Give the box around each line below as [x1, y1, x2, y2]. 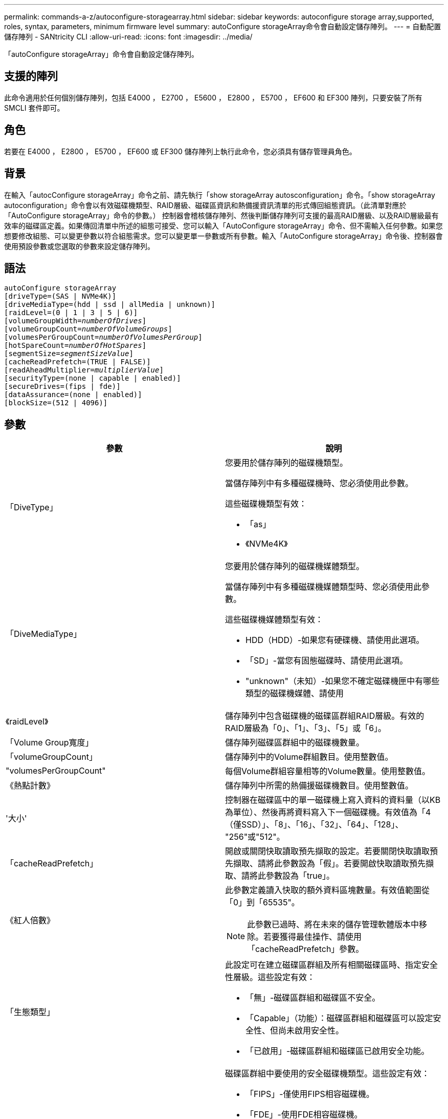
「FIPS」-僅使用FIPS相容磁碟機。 [245, 1089, 374, 1100]
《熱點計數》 [6, 780, 55, 791]
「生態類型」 [6, 1007, 55, 1018]
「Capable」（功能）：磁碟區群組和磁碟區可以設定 [245, 1013, 433, 1024]
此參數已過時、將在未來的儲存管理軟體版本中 [247, 919, 419, 930]
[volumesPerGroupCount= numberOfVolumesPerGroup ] [4, 333, 203, 342]
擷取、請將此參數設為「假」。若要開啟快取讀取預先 [233, 858, 426, 869]
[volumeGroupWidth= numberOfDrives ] [4, 317, 147, 325]
